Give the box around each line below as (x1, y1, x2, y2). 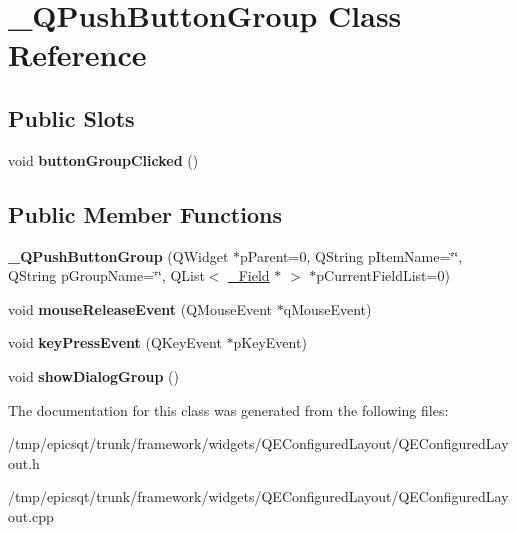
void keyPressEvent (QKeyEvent (8, 332, 222, 353)
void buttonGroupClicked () (8, 149, 199, 170)
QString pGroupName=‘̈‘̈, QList (8, 265, 205, 286)
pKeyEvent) (233, 332, 307, 353)
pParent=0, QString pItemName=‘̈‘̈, (240, 245, 463, 266)
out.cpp (8, 505, 54, 526)
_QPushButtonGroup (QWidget (8, 245, 229, 266)
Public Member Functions (8, 198, 282, 229)
